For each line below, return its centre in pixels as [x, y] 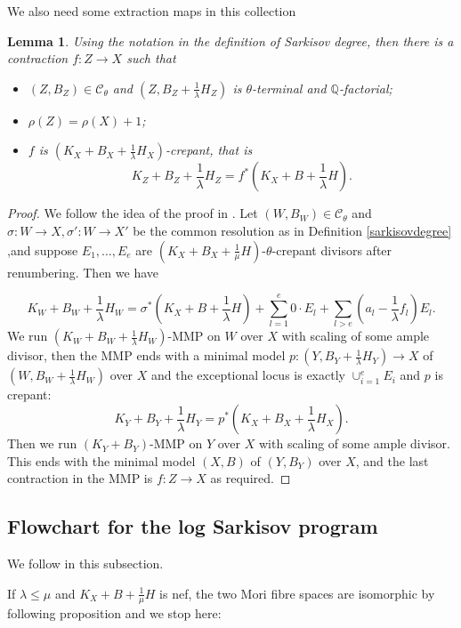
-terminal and [289, 88]
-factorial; [365, 88]
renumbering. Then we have [83, 272]
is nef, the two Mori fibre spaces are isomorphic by [297, 593]
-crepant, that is [209, 150]
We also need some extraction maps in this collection [152, 11]
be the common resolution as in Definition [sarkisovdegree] [292, 230]
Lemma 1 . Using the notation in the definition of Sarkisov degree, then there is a [230, 40]
